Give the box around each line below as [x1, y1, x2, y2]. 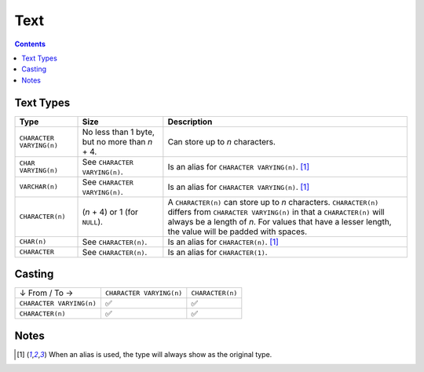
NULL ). [82, 216, 104, 227]
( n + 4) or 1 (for [82, 206, 139, 217]
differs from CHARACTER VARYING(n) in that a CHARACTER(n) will [167, 206, 385, 217]
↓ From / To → [19, 287, 74, 298]
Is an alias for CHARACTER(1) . [167, 246, 268, 257]
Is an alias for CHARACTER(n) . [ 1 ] [167, 236, 279, 247]
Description [167, 116, 213, 127]
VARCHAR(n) [19, 183, 59, 191]
